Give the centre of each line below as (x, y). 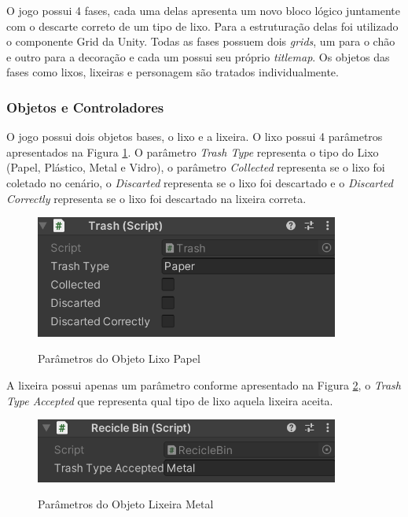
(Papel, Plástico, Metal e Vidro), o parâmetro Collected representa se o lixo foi (196, 167)
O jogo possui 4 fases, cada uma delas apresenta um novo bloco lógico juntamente (203, 10)
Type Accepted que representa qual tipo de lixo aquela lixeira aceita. (170, 400)
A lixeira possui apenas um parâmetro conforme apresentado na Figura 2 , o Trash (204, 384)
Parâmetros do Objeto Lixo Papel (119, 358)
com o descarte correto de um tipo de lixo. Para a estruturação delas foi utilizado (202, 26)
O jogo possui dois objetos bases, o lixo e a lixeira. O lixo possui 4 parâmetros (195, 137)
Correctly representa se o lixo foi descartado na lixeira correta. (156, 198)
